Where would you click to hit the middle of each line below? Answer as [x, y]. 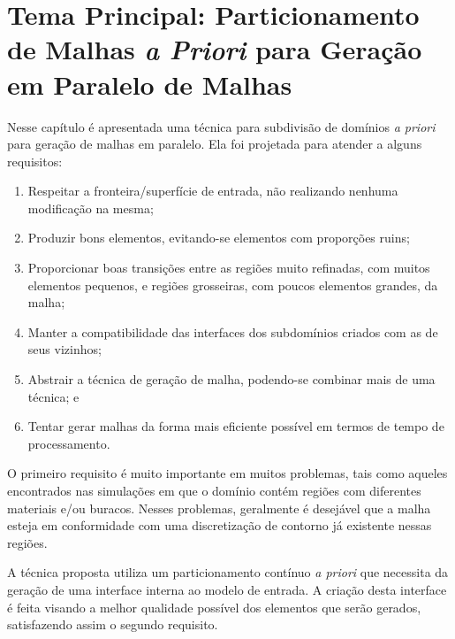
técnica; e [53, 396]
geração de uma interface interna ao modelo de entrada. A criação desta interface [227, 589]
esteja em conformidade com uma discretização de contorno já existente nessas [220, 525]
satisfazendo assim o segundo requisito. [113, 624]
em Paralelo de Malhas [150, 84]
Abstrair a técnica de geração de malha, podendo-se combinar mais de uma [231, 379]
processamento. [69, 443]
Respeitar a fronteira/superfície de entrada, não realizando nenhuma [213, 191]
